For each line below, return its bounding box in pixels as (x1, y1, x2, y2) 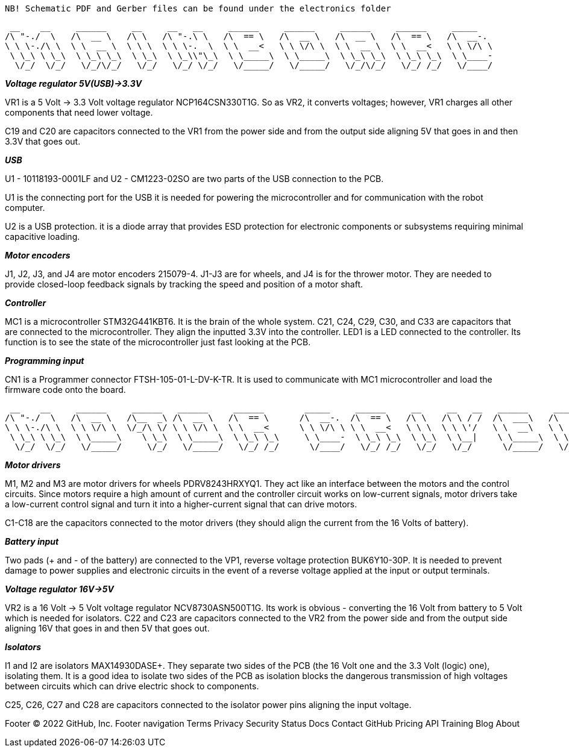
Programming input (5, 356, 84, 366)
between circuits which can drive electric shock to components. (5, 681, 259, 691)
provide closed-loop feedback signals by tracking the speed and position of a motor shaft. (5, 279, 363, 289)
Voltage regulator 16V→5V (5, 584, 114, 594)
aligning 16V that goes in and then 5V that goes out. (5, 623, 210, 633)
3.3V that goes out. (5, 136, 81, 146)
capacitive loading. (5, 231, 80, 242)
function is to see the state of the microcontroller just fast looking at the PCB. (5, 337, 311, 347)
